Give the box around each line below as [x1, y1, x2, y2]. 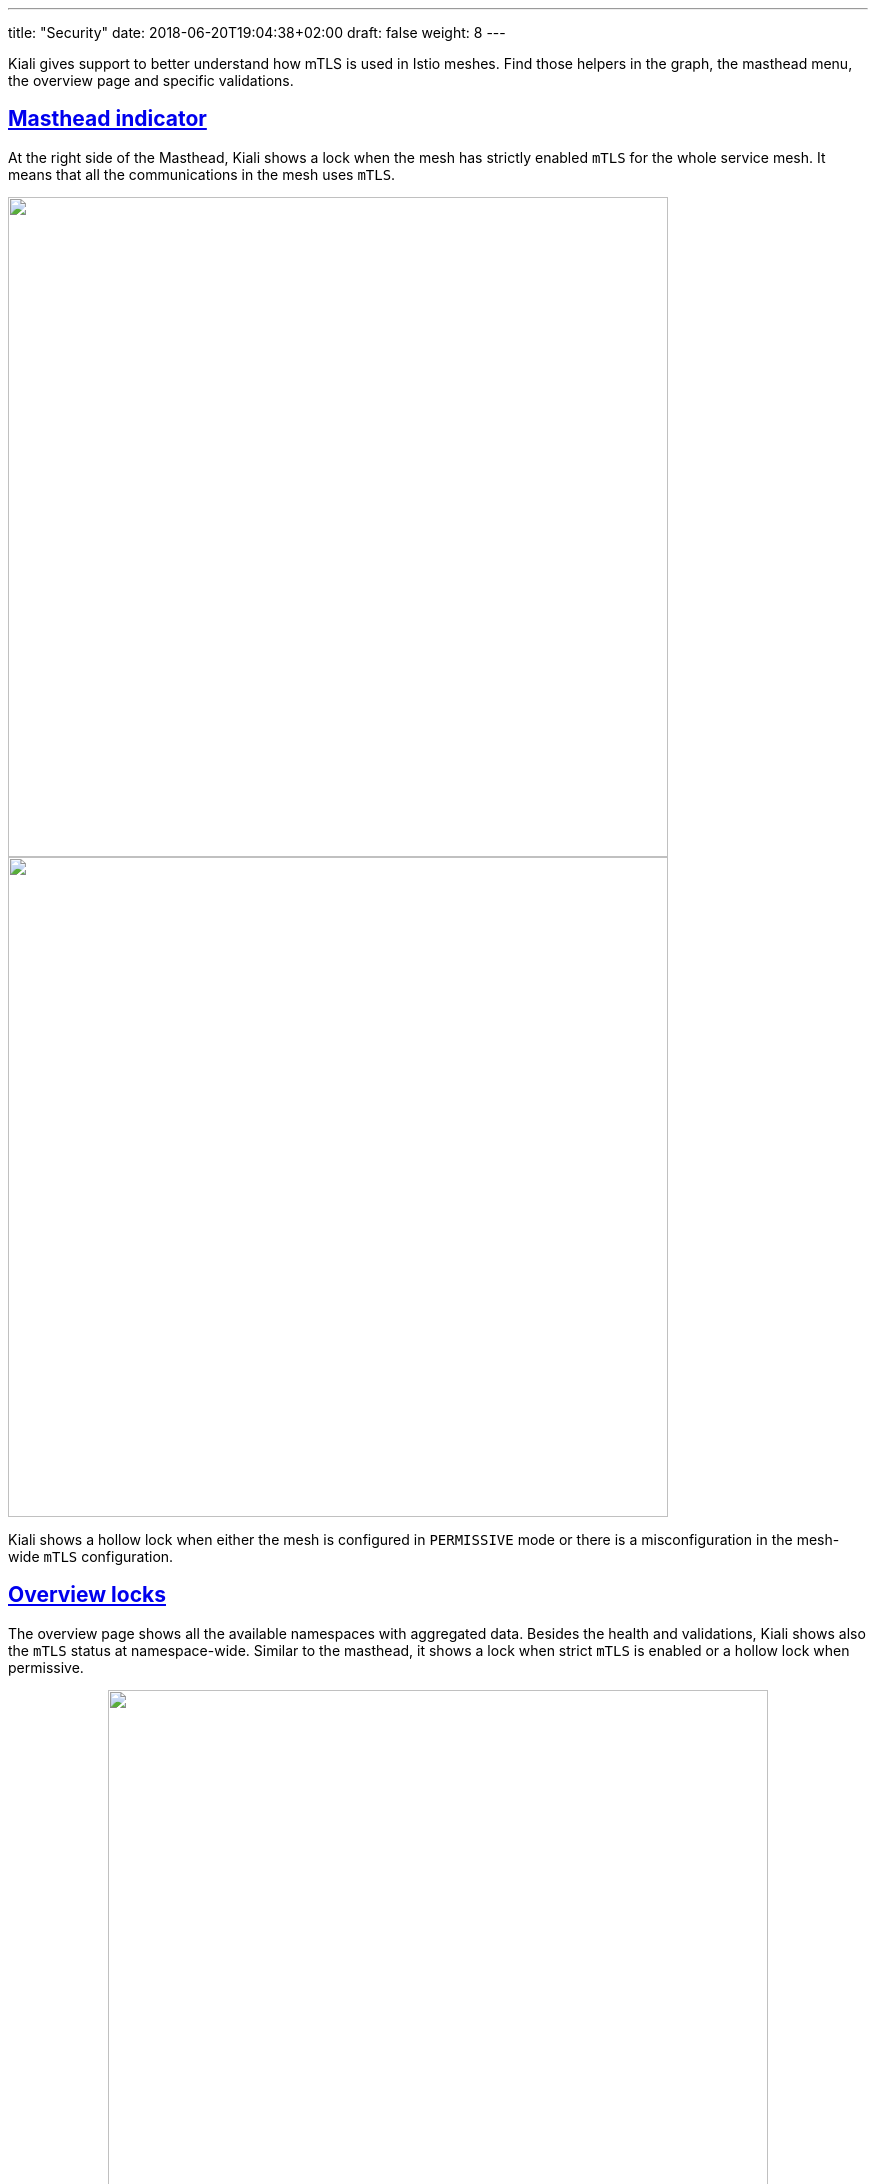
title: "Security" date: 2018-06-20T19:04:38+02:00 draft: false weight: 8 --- [8, 24, 506, 41]
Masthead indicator [8, 106, 207, 132]
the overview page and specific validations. [8, 72, 294, 89]
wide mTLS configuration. [8, 1547, 174, 1565]
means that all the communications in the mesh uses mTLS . [8, 165, 396, 183]
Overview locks [8, 1582, 166, 1608]
